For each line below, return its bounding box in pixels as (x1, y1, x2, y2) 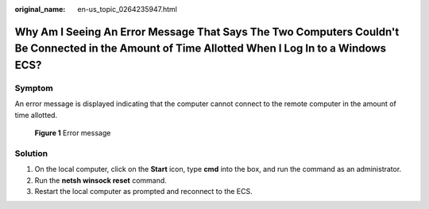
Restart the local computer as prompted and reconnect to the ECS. (34, 187, 253, 196)
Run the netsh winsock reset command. (34, 175, 167, 185)
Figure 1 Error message (34, 128, 111, 138)
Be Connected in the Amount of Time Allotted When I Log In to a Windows (14, 42, 387, 55)
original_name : (14, 5, 66, 13)
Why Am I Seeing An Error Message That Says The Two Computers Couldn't (14, 25, 400, 39)
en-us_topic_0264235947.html (77, 5, 178, 13)
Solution (14, 147, 48, 158)
